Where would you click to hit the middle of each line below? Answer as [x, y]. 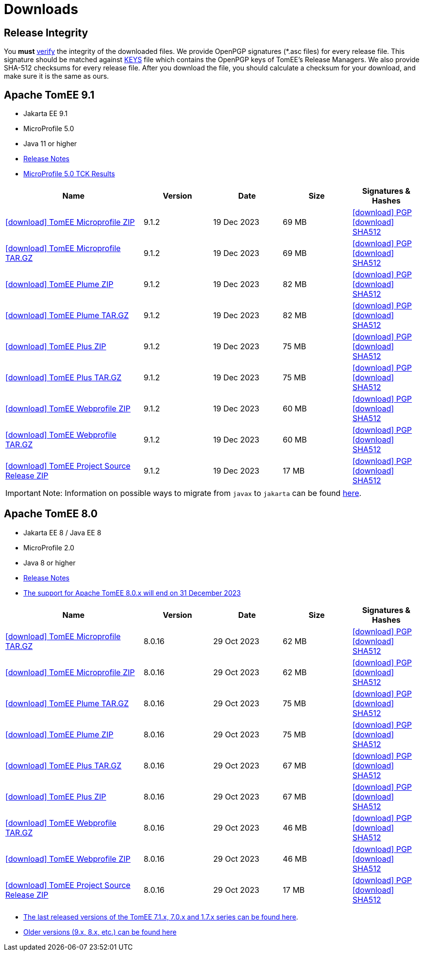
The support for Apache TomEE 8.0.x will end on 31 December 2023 [132, 593]
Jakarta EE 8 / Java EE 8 [62, 532]
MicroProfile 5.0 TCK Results [69, 174]
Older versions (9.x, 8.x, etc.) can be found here [100, 932]
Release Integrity [46, 33]
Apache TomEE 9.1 [49, 95]
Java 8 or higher [50, 563]
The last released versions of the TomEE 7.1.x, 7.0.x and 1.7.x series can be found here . [161, 917]
